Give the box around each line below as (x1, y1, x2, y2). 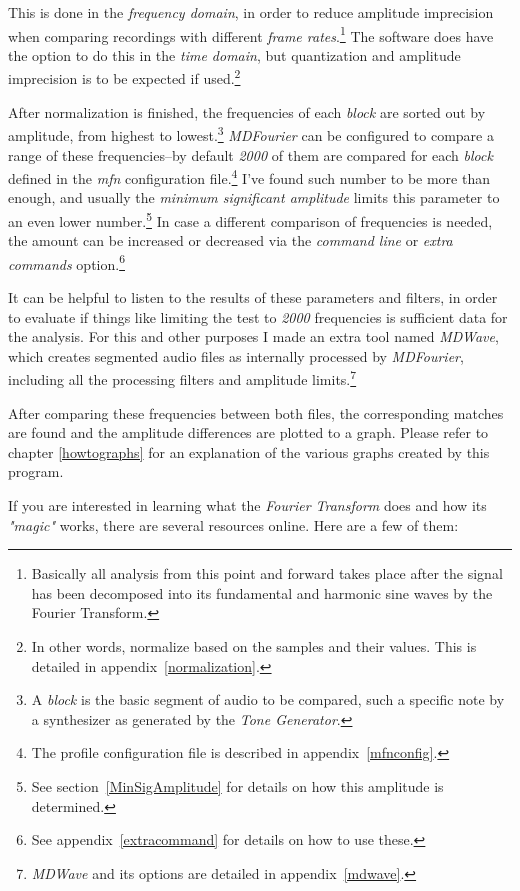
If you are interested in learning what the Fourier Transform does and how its (8, 495, 487, 516)
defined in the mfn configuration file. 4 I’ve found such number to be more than (8, 165, 490, 188)
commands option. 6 (8, 250, 125, 274)
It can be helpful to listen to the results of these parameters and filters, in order (8, 287, 498, 308)
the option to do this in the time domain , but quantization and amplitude (8, 44, 461, 65)
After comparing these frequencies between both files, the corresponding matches (8, 402, 504, 423)
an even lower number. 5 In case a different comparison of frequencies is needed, (8, 207, 493, 231)
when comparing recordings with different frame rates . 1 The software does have (8, 22, 494, 46)
